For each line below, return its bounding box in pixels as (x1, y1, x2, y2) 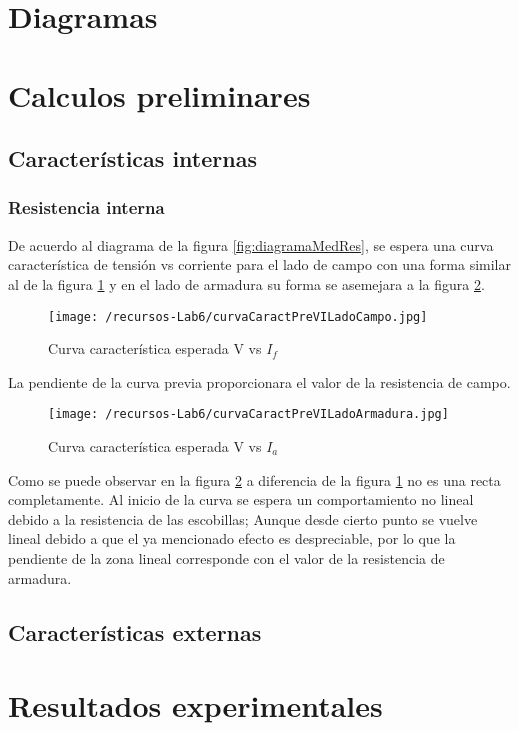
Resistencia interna (8, 195, 165, 220)
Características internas (8, 143, 257, 174)
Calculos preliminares (8, 74, 311, 115)
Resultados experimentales (8, 685, 383, 726)
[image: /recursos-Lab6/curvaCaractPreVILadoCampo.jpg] (48, 309, 428, 324)
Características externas (8, 616, 262, 647)
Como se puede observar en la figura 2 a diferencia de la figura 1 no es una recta (8, 469, 501, 490)
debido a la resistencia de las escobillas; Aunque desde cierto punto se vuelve (8, 508, 478, 529)
